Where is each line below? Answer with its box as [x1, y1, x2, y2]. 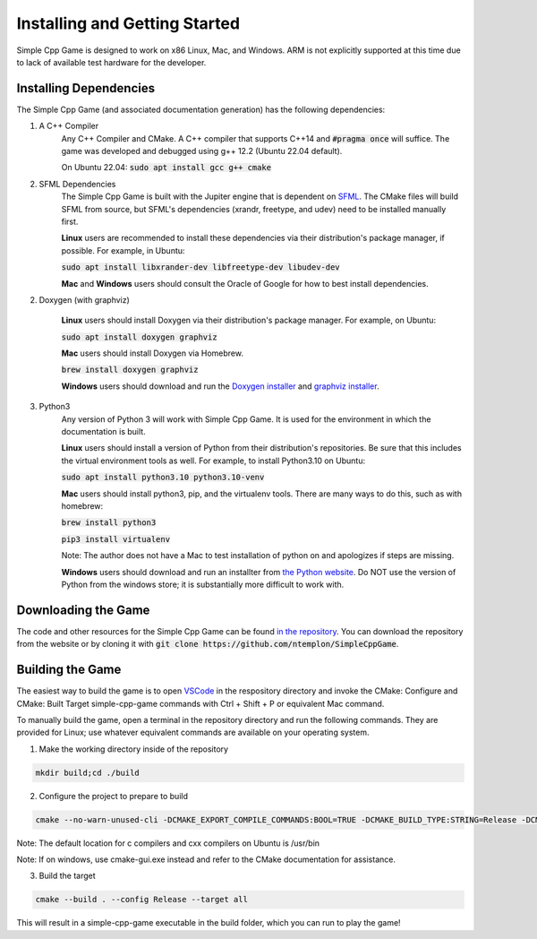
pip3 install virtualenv [61, 534, 170, 544]
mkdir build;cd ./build [35, 767, 141, 778]
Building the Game [16, 662, 122, 677]
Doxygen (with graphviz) [38, 294, 130, 305]
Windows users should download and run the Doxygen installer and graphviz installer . [61, 381, 379, 392]
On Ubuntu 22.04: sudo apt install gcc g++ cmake [61, 162, 272, 173]
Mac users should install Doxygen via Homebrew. [61, 348, 243, 358]
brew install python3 [61, 518, 157, 528]
